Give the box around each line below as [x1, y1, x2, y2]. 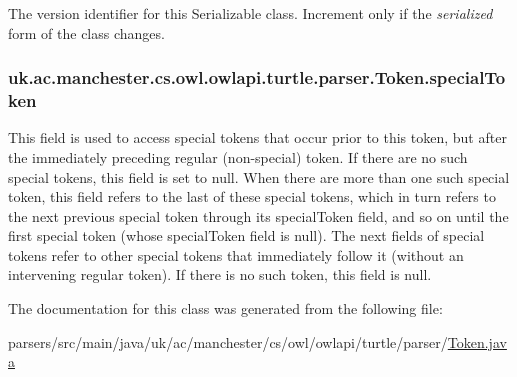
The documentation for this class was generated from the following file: [8, 298, 443, 319]
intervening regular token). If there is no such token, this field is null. [8, 264, 432, 285]
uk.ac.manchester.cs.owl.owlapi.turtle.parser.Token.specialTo [8, 65, 506, 90]
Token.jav [447, 331, 507, 352]
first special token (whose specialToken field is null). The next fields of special [8, 225, 485, 246]
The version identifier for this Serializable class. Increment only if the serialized [8, 3, 493, 23]
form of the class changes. [8, 22, 165, 43]
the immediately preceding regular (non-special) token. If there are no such [8, 146, 468, 167]
